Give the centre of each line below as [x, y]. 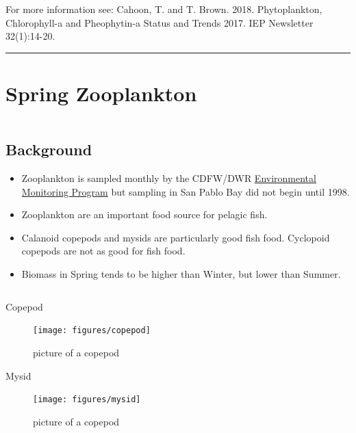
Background [49, 149]
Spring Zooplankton [101, 93]
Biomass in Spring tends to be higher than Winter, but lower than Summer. [181, 274]
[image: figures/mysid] [87, 400]
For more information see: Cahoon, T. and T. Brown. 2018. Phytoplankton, [164, 9]
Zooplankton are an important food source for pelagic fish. [144, 214]
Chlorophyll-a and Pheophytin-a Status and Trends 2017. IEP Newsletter [160, 22]
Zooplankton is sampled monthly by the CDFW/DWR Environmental [169, 178]
